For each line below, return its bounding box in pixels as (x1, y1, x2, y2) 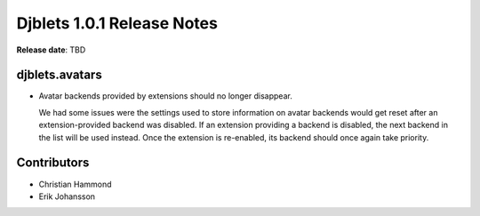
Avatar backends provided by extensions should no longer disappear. (38, 91, 292, 101)
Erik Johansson (38, 191, 96, 202)
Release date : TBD (16, 44, 86, 55)
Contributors (16, 156, 90, 171)
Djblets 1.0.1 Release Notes (16, 13, 218, 33)
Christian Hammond (38, 179, 112, 189)
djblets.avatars (16, 68, 102, 83)
